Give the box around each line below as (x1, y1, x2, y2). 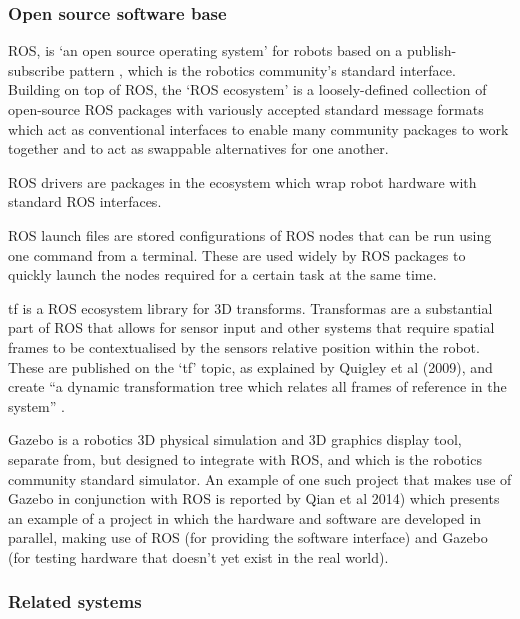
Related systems (8, 589, 142, 614)
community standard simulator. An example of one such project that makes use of (8, 468, 512, 489)
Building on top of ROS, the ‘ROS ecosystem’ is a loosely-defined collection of (8, 79, 487, 100)
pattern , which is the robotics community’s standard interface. (69, 59, 456, 80)
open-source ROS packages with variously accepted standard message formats (8, 99, 484, 119)
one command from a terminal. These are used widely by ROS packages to (8, 244, 466, 265)
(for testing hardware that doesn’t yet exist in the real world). (8, 546, 389, 567)
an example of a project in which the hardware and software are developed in (8, 507, 482, 528)
